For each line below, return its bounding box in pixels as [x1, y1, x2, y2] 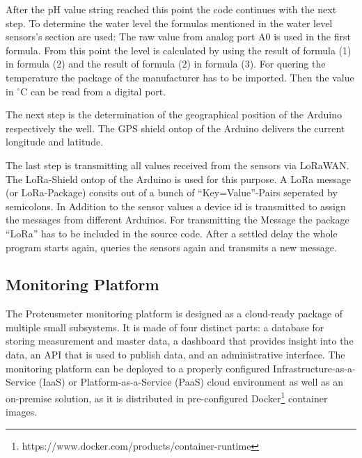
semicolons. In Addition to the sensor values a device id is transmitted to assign [6, 198, 346, 213]
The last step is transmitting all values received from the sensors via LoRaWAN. [6, 157, 349, 172]
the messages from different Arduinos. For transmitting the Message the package [6, 212, 349, 227]
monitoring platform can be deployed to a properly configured [6, 361, 270, 375]
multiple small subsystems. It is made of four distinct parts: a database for [6, 319, 324, 334]
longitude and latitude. [6, 134, 104, 149]
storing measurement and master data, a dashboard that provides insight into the [6, 333, 354, 348]
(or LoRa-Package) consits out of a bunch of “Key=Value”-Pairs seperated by [6, 185, 338, 200]
